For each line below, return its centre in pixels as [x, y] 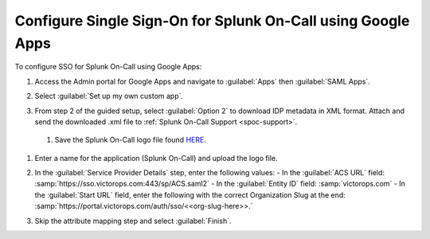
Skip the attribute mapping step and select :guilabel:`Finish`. [133, 221]
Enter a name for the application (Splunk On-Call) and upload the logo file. [156, 158]
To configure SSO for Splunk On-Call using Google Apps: [108, 67]
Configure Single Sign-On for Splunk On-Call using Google [212, 21]
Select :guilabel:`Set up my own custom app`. [109, 96]
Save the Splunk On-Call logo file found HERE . [130, 140]
